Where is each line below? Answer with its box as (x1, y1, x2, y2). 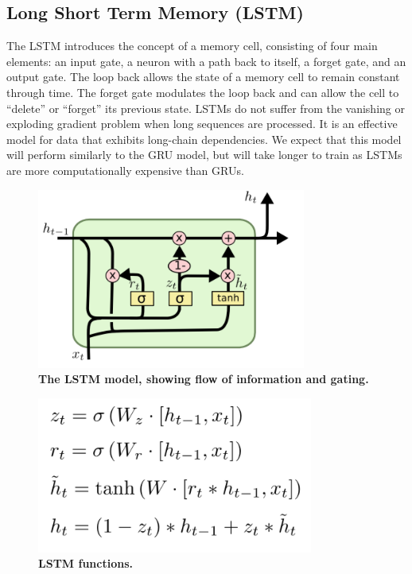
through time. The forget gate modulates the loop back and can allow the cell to (6, 83, 399, 100)
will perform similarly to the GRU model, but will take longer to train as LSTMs (6, 146, 402, 163)
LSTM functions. (38, 555, 133, 572)
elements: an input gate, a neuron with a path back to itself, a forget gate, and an (6, 52, 406, 69)
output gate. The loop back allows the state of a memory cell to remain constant (6, 68, 400, 85)
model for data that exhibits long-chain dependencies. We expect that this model (6, 130, 402, 147)
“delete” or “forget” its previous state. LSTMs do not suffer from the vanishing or (6, 99, 405, 116)
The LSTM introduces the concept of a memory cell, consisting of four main (6, 37, 378, 54)
